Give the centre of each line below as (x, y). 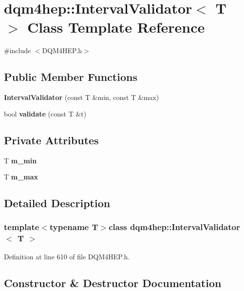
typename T (74, 227)
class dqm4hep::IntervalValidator (174, 227)
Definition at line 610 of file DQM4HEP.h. (67, 256)
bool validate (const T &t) (45, 113)
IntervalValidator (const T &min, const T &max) (82, 97)
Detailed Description (57, 203)
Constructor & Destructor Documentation (113, 282)
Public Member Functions (71, 77)
